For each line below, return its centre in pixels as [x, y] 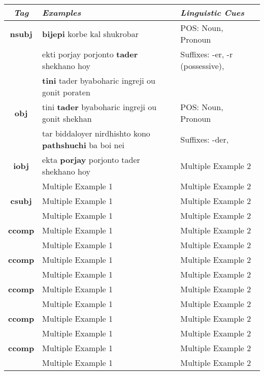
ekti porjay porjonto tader [90, 54]
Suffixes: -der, [205, 139]
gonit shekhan [67, 118]
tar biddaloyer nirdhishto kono [96, 133]
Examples [62, 12]
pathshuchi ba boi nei [83, 145]
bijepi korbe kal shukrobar [90, 33]
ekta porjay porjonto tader [91, 160]
